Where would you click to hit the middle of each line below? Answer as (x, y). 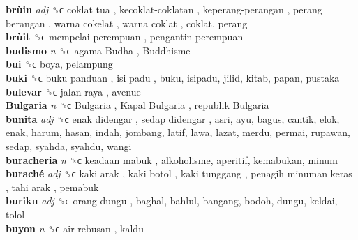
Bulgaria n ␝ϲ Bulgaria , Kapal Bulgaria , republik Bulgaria (137, 105)
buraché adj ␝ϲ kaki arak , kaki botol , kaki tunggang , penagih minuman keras (179, 173)
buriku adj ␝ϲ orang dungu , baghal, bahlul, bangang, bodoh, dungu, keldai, (172, 201)
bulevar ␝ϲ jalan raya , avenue (73, 91)
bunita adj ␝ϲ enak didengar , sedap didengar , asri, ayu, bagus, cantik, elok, (173, 118)
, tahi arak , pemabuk (52, 187)
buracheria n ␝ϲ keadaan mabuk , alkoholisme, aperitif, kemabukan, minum (172, 159)
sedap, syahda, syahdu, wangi (69, 145)
